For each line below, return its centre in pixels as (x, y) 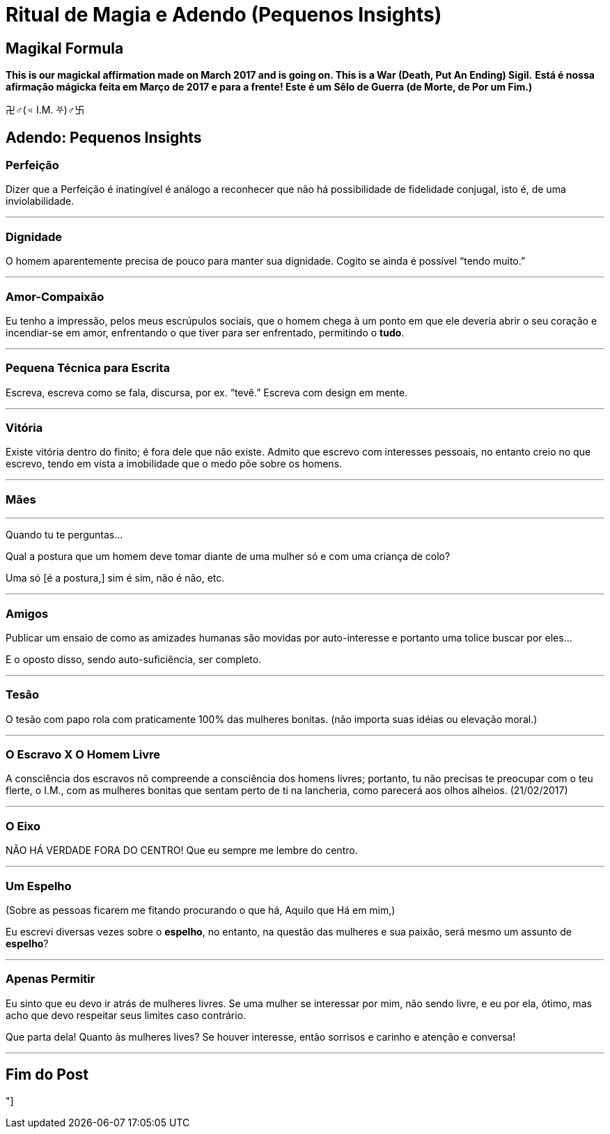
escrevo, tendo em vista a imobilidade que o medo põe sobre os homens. (174, 464)
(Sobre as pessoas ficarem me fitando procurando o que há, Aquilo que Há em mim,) (201, 910)
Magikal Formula (65, 48)
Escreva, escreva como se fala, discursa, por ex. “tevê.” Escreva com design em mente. (207, 392)
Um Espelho (39, 886)
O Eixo (23, 826)
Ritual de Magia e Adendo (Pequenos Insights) (224, 15)
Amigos (27, 613)
